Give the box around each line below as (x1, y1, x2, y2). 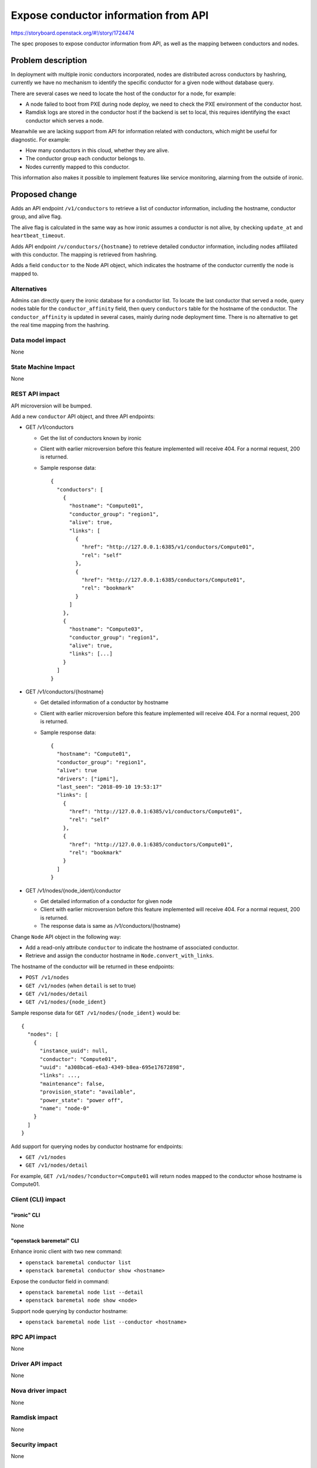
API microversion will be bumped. (11, 402, 92, 409)
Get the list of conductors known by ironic (40, 435, 142, 442)
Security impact (11, 1440, 58, 1449)
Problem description (11, 55, 87, 65)
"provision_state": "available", (39, 1089, 136, 1095)
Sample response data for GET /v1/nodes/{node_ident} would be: (11, 1009, 181, 1016)
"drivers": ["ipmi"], (56, 775, 119, 782)
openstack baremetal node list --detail (25, 1289, 144, 1296)
